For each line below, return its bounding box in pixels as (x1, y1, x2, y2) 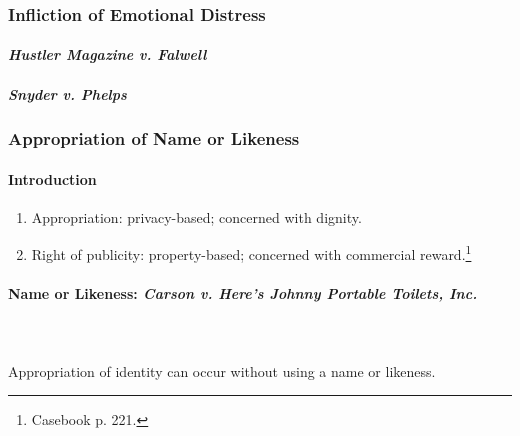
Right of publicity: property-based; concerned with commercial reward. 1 (31, 241, 472, 265)
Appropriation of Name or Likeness (8, 126, 300, 151)
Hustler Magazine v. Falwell (8, 44, 207, 65)
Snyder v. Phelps (8, 83, 127, 104)
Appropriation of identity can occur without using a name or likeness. (8, 360, 436, 381)
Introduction (8, 168, 97, 189)
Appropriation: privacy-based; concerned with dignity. (31, 206, 362, 227)
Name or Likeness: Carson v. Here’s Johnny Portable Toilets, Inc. (8, 283, 478, 304)
